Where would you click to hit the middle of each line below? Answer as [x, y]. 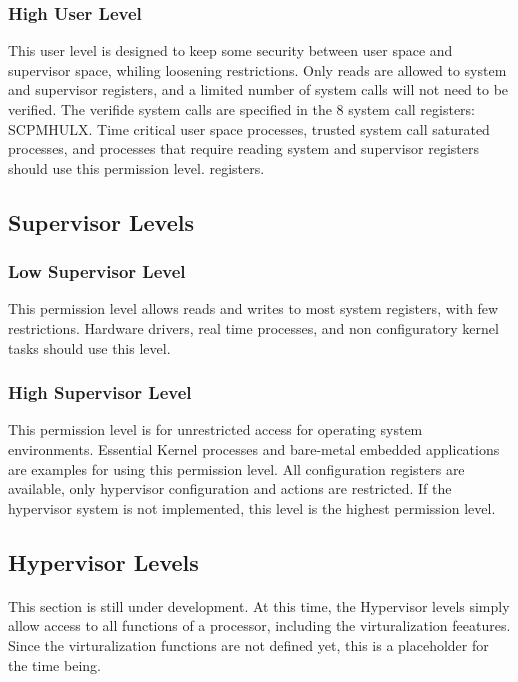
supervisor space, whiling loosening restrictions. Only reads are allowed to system [257, 69]
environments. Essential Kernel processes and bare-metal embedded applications [254, 448]
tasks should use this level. [89, 347]
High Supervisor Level [100, 392]
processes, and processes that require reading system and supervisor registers [244, 148]
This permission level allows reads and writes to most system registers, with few [253, 308]
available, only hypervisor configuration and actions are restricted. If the [230, 488]
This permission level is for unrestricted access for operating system [215, 429]
